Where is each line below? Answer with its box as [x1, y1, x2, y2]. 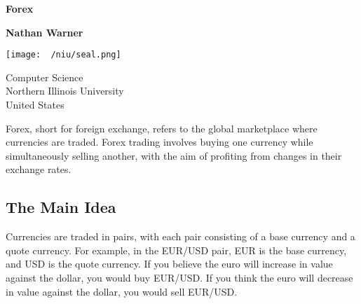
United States [6, 97, 64, 112]
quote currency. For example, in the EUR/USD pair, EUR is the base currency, [6, 242, 347, 257]
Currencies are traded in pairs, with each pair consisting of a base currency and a [6, 229, 355, 244]
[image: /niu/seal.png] [6, 50, 121, 60]
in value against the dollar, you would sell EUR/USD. [6, 284, 238, 298]
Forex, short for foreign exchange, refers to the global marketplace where [6, 120, 318, 135]
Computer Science [6, 69, 83, 84]
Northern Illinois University [6, 83, 124, 98]
